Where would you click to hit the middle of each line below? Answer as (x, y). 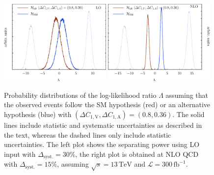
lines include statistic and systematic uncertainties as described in (103, 125)
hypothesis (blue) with (38, 114)
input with (20, 154)
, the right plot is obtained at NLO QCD (137, 154)
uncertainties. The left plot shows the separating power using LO (102, 144)
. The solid (188, 114)
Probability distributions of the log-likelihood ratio (80, 95)
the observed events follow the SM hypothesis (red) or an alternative (107, 104)
